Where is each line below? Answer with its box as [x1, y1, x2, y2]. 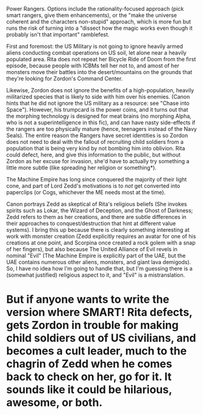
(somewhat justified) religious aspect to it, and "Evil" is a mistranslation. [6, 271, 185, 278]
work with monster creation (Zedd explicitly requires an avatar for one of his [6, 233, 196, 240]
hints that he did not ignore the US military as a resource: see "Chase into [6, 100, 190, 107]
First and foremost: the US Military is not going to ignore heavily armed [6, 42, 184, 50]
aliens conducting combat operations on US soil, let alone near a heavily [6, 49, 187, 56]
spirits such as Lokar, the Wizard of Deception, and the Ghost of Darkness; [6, 207, 193, 214]
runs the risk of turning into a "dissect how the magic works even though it [6, 24, 193, 32]
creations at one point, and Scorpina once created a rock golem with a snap [6, 239, 196, 246]
